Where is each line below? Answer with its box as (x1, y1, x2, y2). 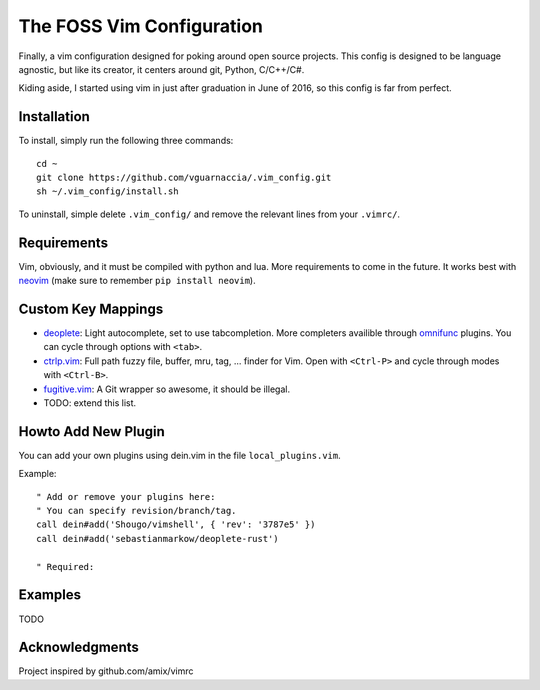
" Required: (36, 561, 95, 572)
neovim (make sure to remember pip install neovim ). (18, 275, 256, 287)
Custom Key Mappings (18, 300, 164, 317)
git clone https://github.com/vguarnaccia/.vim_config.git (36, 172, 332, 184)
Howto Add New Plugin (18, 423, 165, 440)
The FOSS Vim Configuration (18, 15, 264, 37)
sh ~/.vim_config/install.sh (36, 186, 179, 197)
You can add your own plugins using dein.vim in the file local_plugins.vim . (18, 449, 341, 461)
